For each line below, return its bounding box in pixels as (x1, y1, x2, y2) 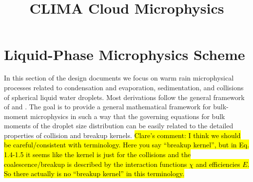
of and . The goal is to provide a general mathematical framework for (4, 101, 211, 112)
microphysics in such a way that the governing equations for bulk (30, 111, 225, 121)
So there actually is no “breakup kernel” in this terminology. (4, 168, 184, 179)
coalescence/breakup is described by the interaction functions (4, 159, 187, 169)
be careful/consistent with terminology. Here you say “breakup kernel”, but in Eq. (4, 140, 250, 150)
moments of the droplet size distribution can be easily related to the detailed (4, 121, 234, 131)
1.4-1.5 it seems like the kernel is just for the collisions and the (4, 149, 191, 160)
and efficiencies (195, 159, 240, 169)
